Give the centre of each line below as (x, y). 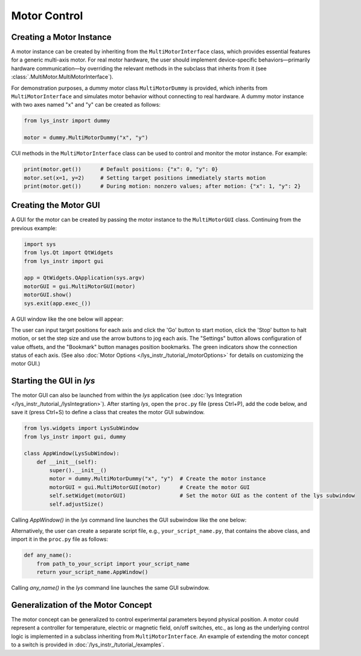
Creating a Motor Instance (61, 37)
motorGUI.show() (48, 295)
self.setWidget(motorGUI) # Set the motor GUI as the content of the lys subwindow (202, 496)
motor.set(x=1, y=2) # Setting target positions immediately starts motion (145, 178)
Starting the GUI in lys (53, 381)
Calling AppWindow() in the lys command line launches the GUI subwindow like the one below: (129, 520)
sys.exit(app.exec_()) (57, 303)
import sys (40, 244)
